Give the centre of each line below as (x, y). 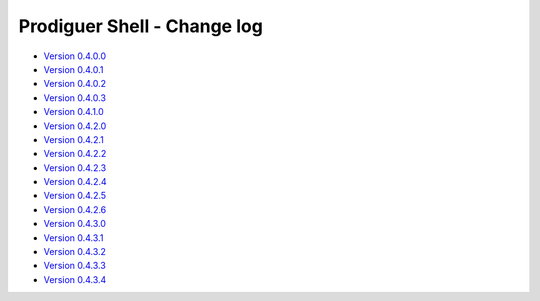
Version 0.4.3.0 (75, 224)
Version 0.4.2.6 (75, 209)
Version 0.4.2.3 (75, 167)
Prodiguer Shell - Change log (141, 26)
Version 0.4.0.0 (75, 56)
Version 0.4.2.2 (75, 154)
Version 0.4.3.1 (73, 237)
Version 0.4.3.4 (75, 279)
